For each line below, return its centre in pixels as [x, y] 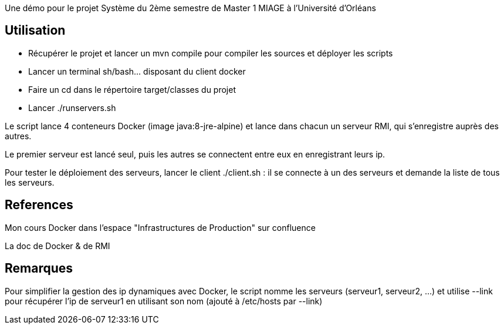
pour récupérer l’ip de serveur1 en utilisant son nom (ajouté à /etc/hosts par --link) [164, 301]
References [39, 205]
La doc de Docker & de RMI [57, 246]
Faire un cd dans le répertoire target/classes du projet [132, 89]
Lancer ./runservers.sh [72, 108]
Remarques [39, 268]
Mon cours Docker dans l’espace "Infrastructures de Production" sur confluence [160, 227]
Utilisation [35, 31]
